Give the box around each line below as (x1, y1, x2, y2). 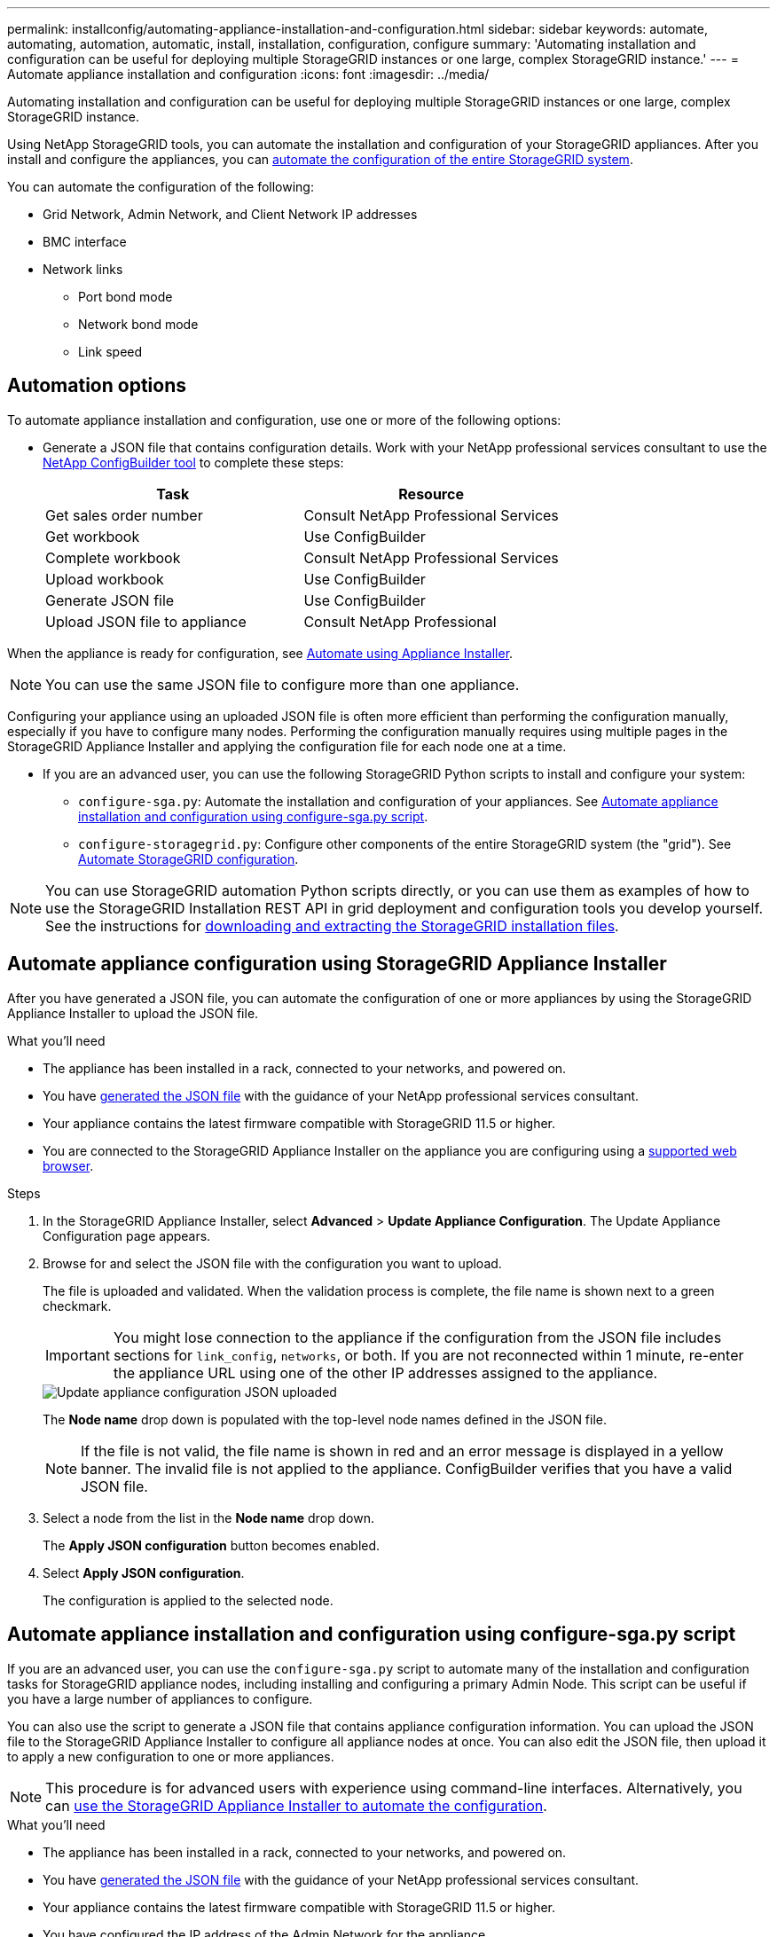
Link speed (78, 344, 143, 359)
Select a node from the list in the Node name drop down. (43, 1510, 375, 1525)
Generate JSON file (45, 591, 175, 609)
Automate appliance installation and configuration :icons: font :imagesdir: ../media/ (7, 67, 490, 82)
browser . (43, 1157, 94, 1173)
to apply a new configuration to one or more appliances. (7, 1748, 334, 1764)
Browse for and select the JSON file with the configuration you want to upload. (43, 1255, 502, 1271)
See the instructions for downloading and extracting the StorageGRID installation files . (45, 916, 619, 935)
